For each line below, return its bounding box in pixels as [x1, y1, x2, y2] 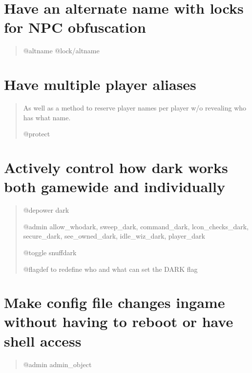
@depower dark [23, 205, 69, 215]
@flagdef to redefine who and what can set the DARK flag [23, 263, 198, 274]
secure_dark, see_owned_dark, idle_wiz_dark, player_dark [23, 231, 205, 241]
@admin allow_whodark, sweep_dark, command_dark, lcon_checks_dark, [23, 221, 249, 231]
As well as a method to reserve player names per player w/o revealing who [23, 103, 247, 113]
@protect [23, 129, 50, 139]
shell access [4, 330, 82, 351]
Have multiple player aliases [4, 74, 196, 94]
